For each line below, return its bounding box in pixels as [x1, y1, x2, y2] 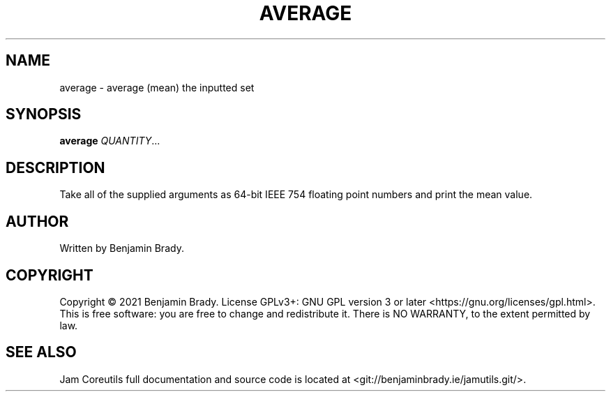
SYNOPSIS [6, 105, 82, 123]
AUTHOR [6, 212, 69, 230]
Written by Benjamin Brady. [59, 242, 184, 255]
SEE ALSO [6, 343, 77, 361]
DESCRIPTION [6, 158, 105, 177]
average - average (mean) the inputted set [59, 81, 255, 93]
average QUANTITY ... [59, 135, 160, 147]
